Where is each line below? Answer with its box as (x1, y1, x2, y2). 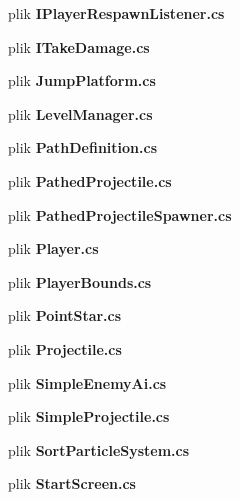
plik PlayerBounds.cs (8, 271, 152, 292)
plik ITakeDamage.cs (8, 36, 150, 57)
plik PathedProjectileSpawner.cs (8, 204, 232, 225)
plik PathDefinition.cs (8, 137, 157, 158)
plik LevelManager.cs (8, 103, 153, 124)
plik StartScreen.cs (8, 473, 136, 494)
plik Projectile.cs (8, 338, 122, 359)
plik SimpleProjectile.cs (8, 406, 170, 427)
